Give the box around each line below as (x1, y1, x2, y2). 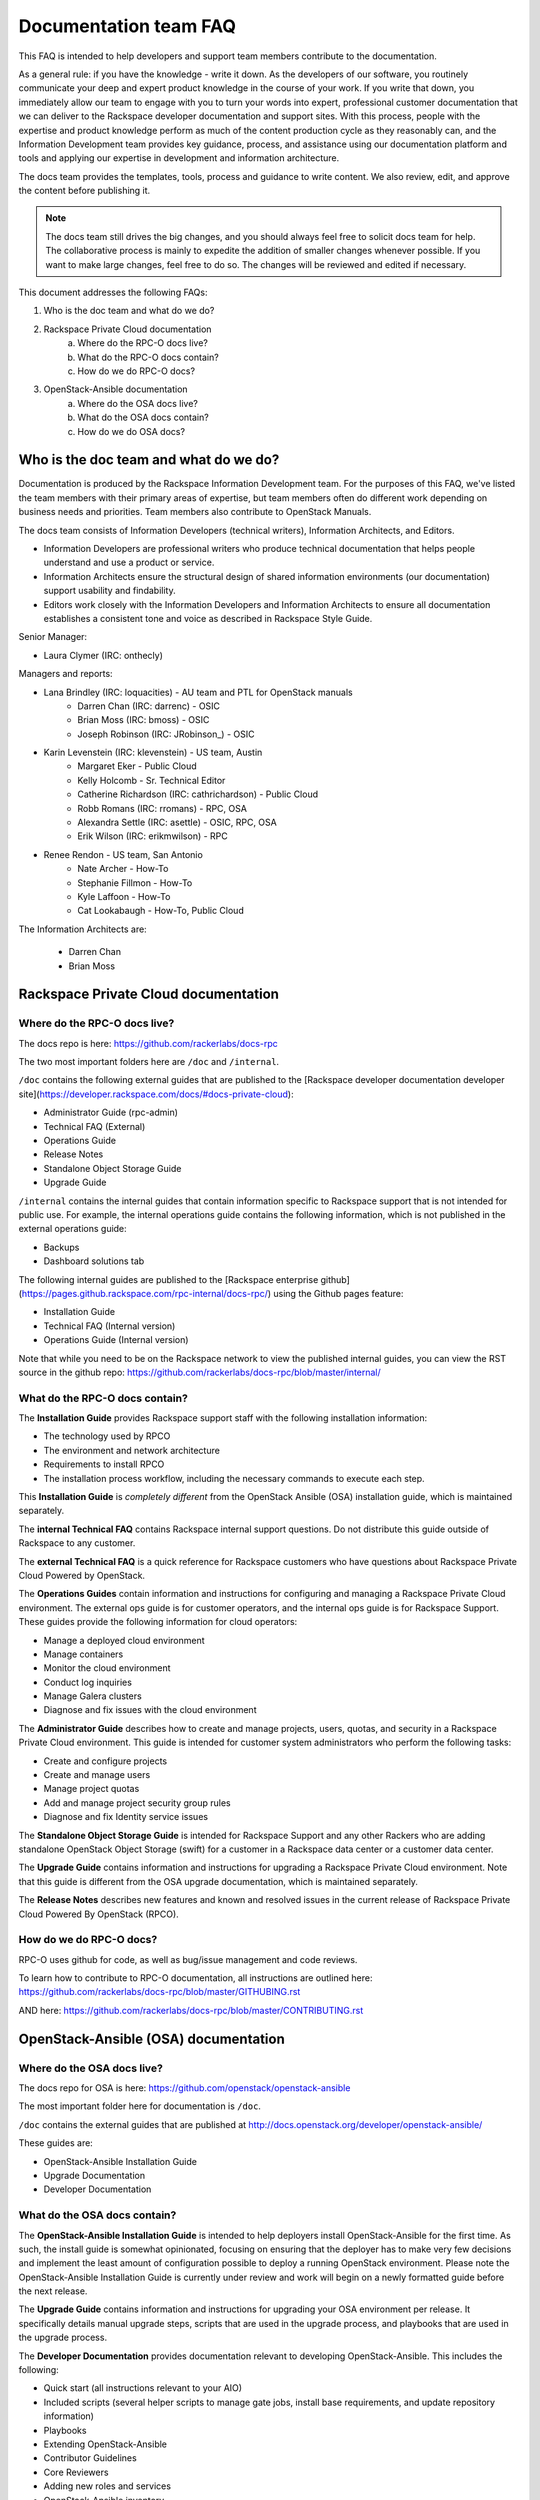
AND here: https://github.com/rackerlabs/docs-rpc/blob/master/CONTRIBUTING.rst (18, 2004, 364, 2016)
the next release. (18, 2285, 88, 2297)
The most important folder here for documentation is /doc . (18, 2100, 262, 2112)
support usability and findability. (43, 585, 176, 597)
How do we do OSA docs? (77, 425, 185, 437)
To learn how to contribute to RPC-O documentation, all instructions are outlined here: (18, 1972, 374, 1984)
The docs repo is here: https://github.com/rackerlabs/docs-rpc (18, 1037, 279, 1049)
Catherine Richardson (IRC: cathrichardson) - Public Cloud (77, 788, 319, 800)
